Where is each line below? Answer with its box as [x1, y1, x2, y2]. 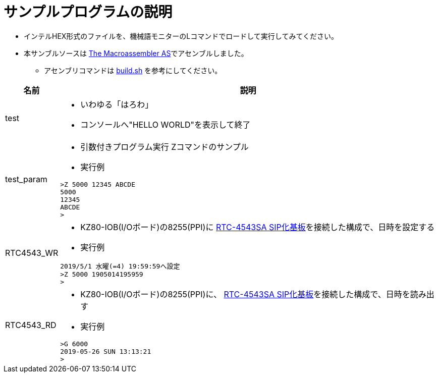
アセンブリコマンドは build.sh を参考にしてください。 [44, 66, 222, 75]
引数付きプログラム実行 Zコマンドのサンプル [80, 141, 249, 152]
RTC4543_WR [5, 248, 59, 258]
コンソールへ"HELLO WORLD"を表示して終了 [80, 119, 251, 130]
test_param [5, 174, 47, 185]
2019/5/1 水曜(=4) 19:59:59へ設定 [60, 262, 180, 270]
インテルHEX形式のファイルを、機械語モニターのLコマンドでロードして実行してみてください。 [24, 31, 339, 40]
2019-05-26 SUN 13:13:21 [60, 347, 151, 355]
